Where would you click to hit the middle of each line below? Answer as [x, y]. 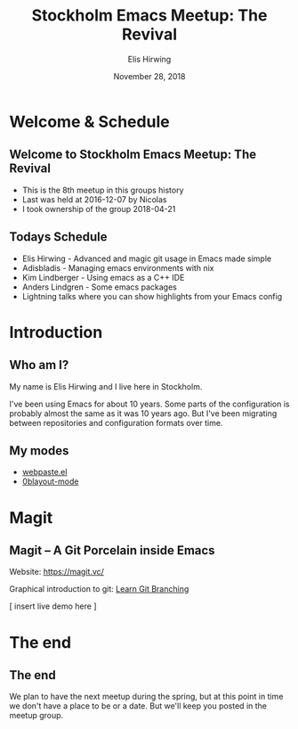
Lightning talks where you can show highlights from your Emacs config [152, 296]
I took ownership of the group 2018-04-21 [99, 209]
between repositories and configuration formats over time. [116, 422]
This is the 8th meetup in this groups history [103, 190]
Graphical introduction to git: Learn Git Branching [99, 589]
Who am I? [39, 365]
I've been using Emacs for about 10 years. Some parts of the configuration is [149, 404]
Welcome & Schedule [90, 122]
